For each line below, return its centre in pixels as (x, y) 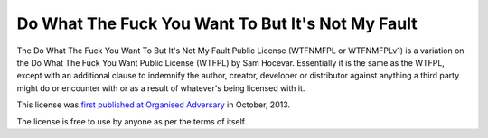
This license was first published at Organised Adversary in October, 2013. (154, 105)
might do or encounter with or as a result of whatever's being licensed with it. (161, 88)
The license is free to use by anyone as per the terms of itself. (132, 121)
